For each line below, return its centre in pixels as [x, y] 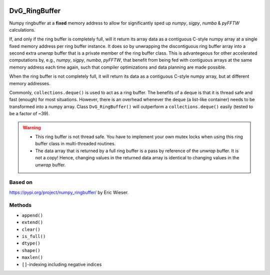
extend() [32, 222]
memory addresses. [30, 83]
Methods [20, 205]
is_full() [34, 236]
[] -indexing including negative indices [62, 264]
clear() [31, 229]
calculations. [22, 30]
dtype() [31, 243]
